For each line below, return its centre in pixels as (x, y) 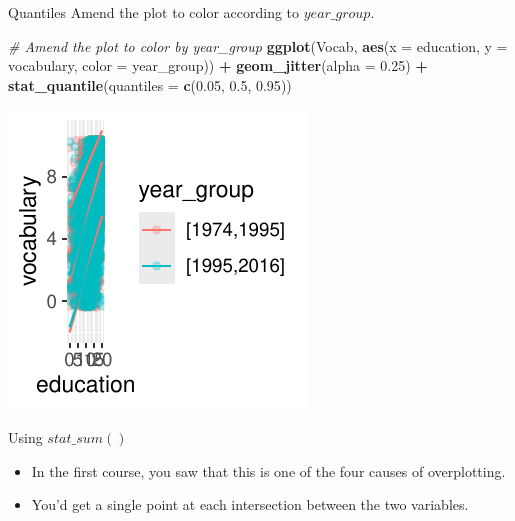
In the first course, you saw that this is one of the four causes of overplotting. (268, 470)
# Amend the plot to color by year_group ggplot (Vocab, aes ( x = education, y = (258, 45)
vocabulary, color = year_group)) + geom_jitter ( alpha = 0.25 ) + (218, 65)
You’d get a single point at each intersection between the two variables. (250, 504)
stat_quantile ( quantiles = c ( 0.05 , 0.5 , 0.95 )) (150, 84)
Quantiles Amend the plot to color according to (154, 12)
